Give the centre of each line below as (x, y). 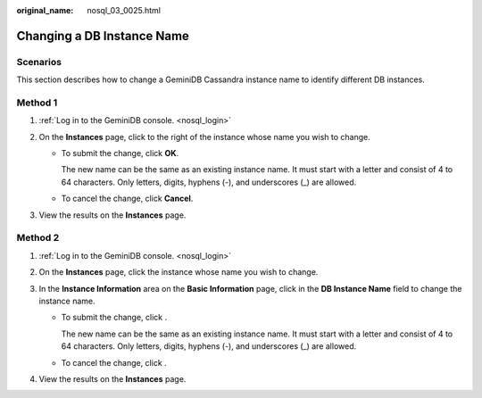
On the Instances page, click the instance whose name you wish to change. (179, 272)
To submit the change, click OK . (120, 153)
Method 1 (37, 103)
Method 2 (38, 238)
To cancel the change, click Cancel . (127, 199)
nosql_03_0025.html (124, 10)
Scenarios (39, 62)
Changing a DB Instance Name (103, 36)
